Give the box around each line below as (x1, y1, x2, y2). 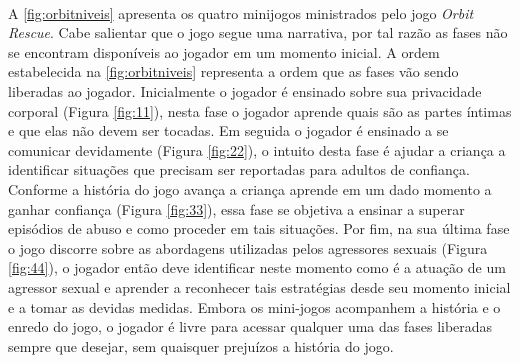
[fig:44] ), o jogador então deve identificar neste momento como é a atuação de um (8, 257, 506, 278)
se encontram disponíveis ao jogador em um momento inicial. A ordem (8, 41, 440, 62)
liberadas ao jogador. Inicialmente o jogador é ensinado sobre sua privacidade (8, 80, 482, 101)
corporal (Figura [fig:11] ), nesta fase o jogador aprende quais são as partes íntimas (8, 100, 512, 121)
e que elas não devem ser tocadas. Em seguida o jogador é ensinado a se (8, 120, 449, 141)
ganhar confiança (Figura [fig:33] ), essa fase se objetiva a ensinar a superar (8, 198, 465, 219)
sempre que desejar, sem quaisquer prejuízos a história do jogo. (8, 335, 394, 356)
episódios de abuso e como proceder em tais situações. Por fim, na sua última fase (8, 218, 510, 239)
